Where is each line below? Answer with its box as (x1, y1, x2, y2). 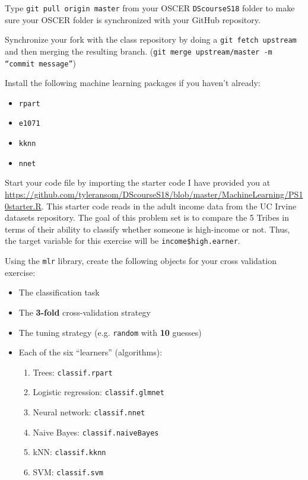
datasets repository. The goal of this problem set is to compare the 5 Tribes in (5, 211, 290, 224)
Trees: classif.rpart (33, 365, 113, 378)
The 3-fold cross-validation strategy (18, 306, 151, 318)
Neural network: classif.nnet (33, 406, 145, 418)
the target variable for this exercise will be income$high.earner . (5, 234, 240, 247)
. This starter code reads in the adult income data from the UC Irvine (41, 199, 297, 212)
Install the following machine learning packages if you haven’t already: (5, 77, 261, 89)
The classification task (18, 286, 100, 298)
